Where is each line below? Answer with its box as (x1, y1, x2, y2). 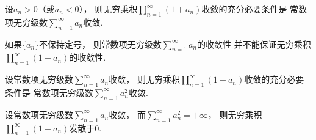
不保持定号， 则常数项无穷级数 (39, 37, 162, 50)
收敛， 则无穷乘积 (109, 73, 180, 86)
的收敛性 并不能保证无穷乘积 (197, 37, 311, 50)
